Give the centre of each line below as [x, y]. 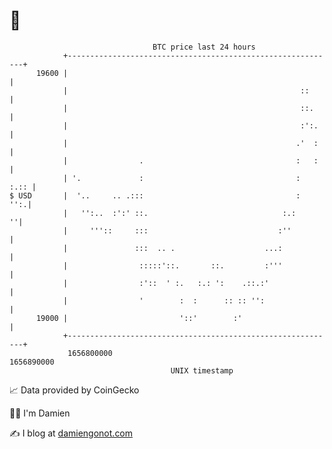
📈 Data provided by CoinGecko [74, 390]
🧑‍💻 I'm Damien [40, 413]
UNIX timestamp [202, 370]
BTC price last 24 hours [204, 47]
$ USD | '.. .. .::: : [155, 195]
